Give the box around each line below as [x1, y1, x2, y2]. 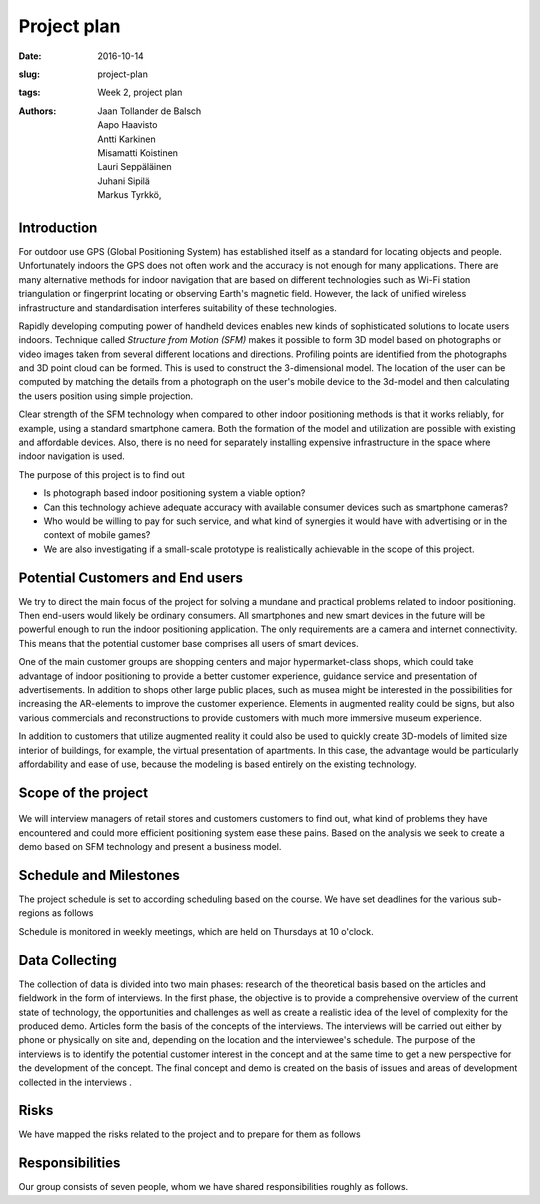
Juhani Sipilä [97, 175, 150, 187]
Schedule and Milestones [18, 866, 180, 884]
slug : [18, 68, 40, 80]
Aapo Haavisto [97, 119, 158, 131]
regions [18, 907, 50, 919]
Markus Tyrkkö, [97, 189, 162, 201]
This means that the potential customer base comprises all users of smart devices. [18, 637, 359, 649]
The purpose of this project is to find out [18, 468, 185, 480]
